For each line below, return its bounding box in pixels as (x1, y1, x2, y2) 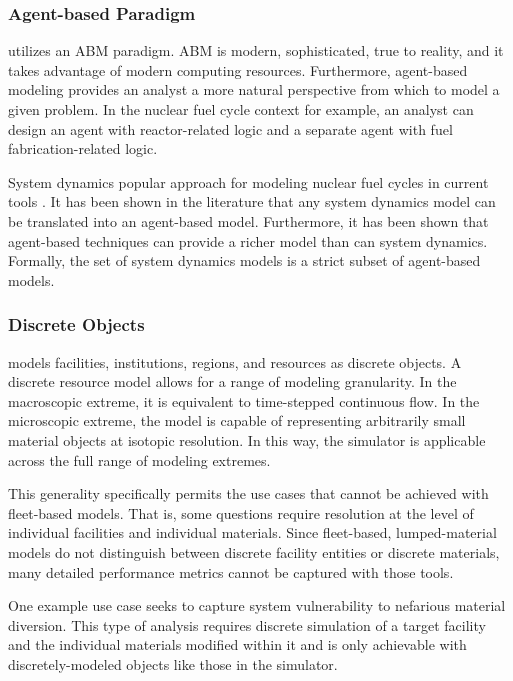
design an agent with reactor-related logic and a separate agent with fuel (8, 118, 453, 139)
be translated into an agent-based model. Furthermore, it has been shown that (8, 210, 489, 231)
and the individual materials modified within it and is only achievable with (8, 634, 467, 655)
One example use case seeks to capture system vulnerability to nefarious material (8, 595, 506, 616)
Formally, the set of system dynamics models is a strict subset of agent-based (8, 250, 481, 271)
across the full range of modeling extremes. (8, 449, 271, 470)
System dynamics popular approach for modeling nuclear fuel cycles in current (8, 171, 489, 192)
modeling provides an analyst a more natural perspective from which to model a (8, 79, 500, 100)
